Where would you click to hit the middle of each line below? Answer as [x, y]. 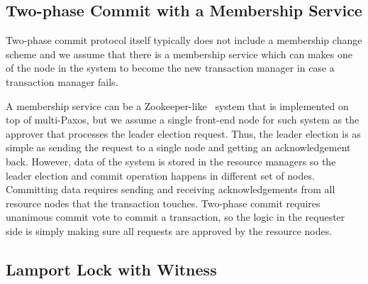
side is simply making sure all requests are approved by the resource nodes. [169, 230]
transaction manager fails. [62, 81]
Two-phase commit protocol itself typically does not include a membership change [184, 40]
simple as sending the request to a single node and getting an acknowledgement [178, 147]
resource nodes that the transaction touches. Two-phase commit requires [163, 203]
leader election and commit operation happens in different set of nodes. [160, 175]
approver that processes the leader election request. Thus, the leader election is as [183, 133]
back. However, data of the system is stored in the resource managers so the [171, 161]
